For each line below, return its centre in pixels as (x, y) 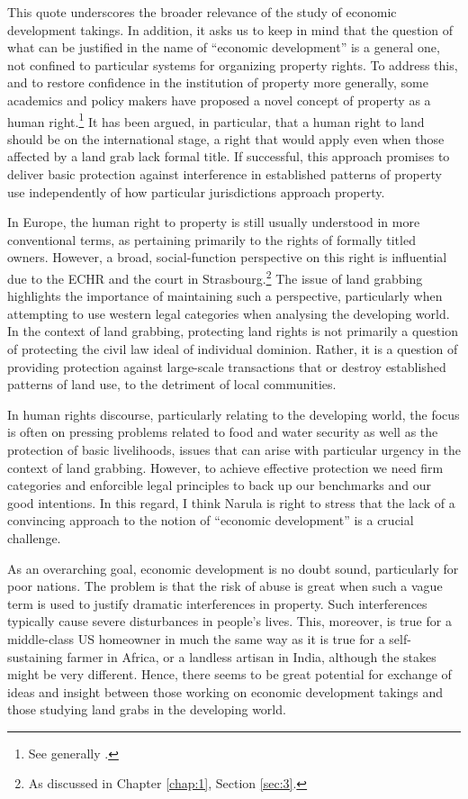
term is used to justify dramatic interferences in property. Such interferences (217, 603)
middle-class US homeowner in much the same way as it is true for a (196, 638)
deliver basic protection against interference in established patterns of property (225, 174)
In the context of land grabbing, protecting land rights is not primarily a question (233, 331)
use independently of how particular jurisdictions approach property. (196, 191)
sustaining (35, 656)
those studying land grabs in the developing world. (147, 709)
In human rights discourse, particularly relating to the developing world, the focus (234, 414)
